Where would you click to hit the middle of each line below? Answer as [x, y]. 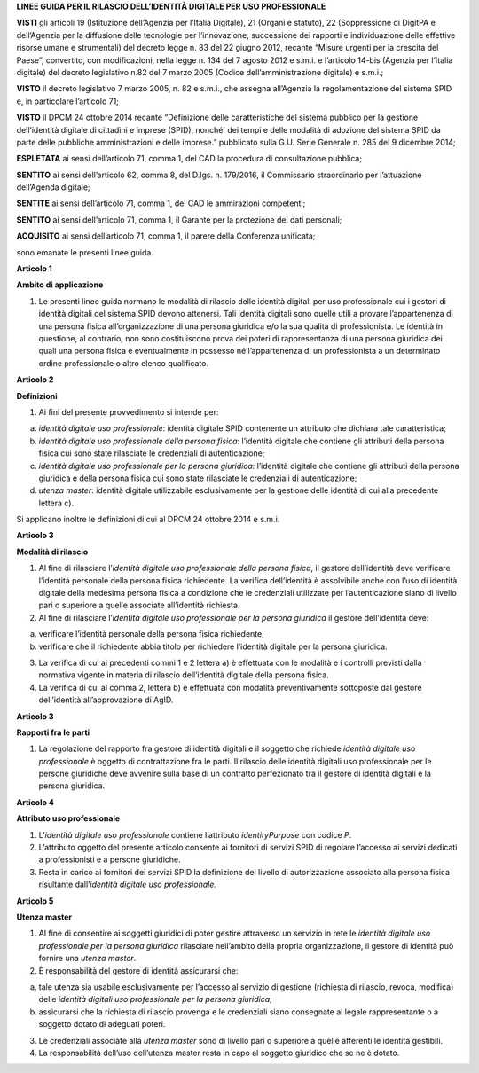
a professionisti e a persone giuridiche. [110, 859]
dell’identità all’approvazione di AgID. [106, 700]
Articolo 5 [35, 901]
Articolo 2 [35, 380]
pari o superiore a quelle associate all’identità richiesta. [139, 605]
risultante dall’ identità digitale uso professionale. [127, 885]
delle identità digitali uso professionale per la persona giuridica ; [155, 999]
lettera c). [56, 503]
